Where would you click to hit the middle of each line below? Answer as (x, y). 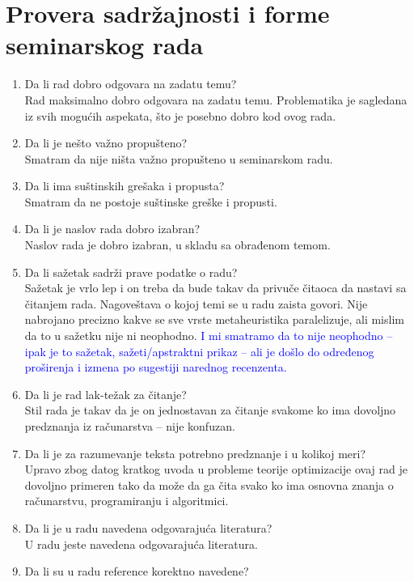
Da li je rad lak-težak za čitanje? (106, 394)
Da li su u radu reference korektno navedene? (137, 571)
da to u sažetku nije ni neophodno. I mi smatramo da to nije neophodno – (209, 336)
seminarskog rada (105, 45)
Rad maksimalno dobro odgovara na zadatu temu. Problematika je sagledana (216, 99)
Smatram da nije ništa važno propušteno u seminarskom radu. (179, 158)
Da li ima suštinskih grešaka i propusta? (125, 186)
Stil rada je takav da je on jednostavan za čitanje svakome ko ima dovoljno (210, 410)
